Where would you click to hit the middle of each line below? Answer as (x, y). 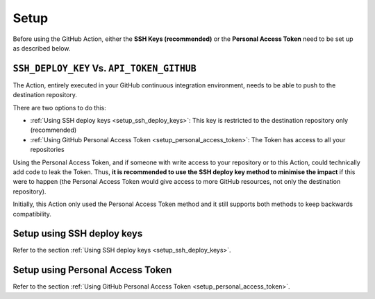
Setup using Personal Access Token (92, 270)
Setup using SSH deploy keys (78, 233)
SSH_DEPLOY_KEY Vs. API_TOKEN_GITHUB (105, 68)
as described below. (42, 48)
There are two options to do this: (60, 108)
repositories (48, 150)
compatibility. (32, 214)
